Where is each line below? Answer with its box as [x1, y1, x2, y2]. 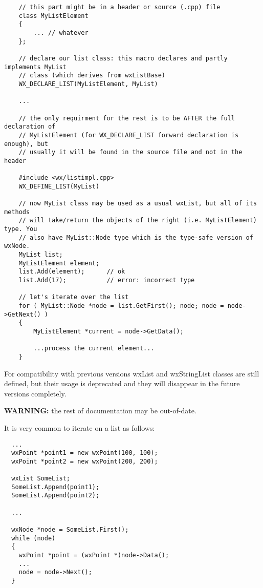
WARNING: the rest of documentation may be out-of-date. [4, 405, 196, 416]
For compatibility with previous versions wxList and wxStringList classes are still [4, 368, 259, 379]
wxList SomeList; [11, 475, 70, 482]
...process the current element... [33, 345, 155, 352]
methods [4, 208, 30, 216]
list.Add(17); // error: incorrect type [18, 277, 195, 284]
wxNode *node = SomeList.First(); [11, 526, 129, 534]
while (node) [11, 534, 56, 542]
